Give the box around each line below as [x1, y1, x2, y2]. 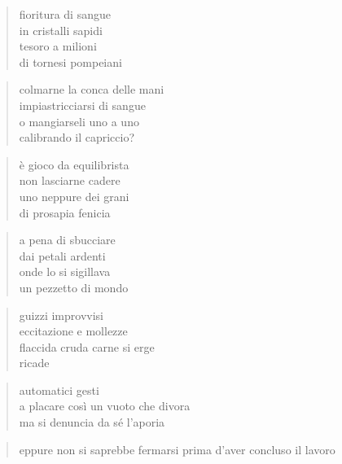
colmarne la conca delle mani [19, 81, 164, 98]
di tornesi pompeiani [19, 53, 122, 70]
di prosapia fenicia [19, 204, 111, 221]
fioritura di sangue [19, 6, 111, 22]
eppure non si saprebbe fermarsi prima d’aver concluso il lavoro [19, 440, 335, 457]
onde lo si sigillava [19, 263, 111, 280]
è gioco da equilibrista [19, 155, 129, 173]
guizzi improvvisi [19, 306, 103, 323]
